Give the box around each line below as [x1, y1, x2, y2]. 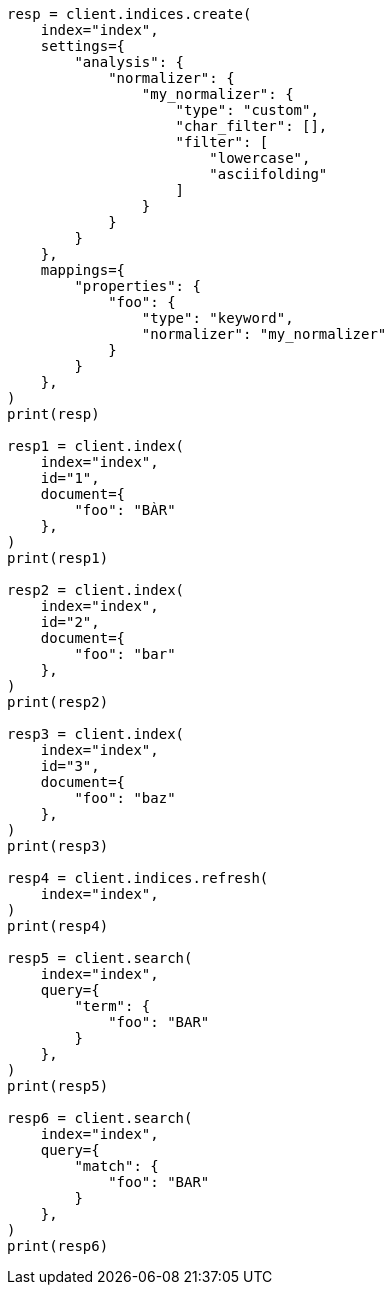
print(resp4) [7, 918, 109, 934]
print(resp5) [7, 1078, 109, 1094]
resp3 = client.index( [7, 726, 185, 742]
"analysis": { [74, 54, 185, 70]
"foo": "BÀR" [74, 502, 176, 518]
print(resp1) [7, 550, 109, 566]
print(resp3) [7, 838, 109, 854]
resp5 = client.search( [7, 950, 193, 966]
